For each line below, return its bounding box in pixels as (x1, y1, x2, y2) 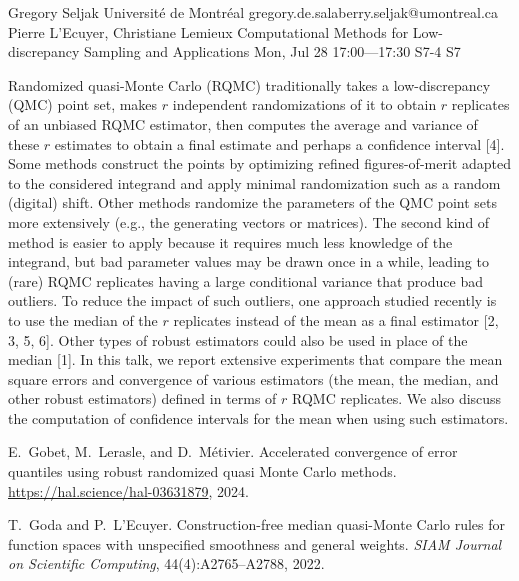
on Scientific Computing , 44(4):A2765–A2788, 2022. (8, 553, 325, 574)
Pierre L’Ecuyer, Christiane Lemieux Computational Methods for (8, 21, 409, 42)
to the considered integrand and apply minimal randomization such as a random (8, 172, 501, 193)
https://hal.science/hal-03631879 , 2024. (8, 480, 249, 501)
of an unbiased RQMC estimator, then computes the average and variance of (8, 113, 478, 134)
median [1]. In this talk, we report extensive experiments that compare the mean (8, 349, 503, 370)
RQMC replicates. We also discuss (292, 388, 502, 409)
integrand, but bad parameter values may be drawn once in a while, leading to (8, 251, 489, 272)
